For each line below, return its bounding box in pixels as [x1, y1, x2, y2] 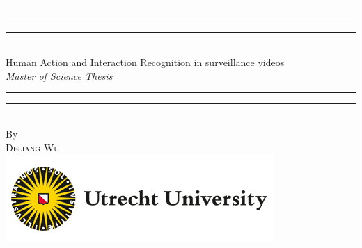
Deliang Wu [6, 140, 59, 154]
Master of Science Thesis [6, 68, 113, 83]
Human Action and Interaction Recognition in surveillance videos [6, 55, 285, 69]
